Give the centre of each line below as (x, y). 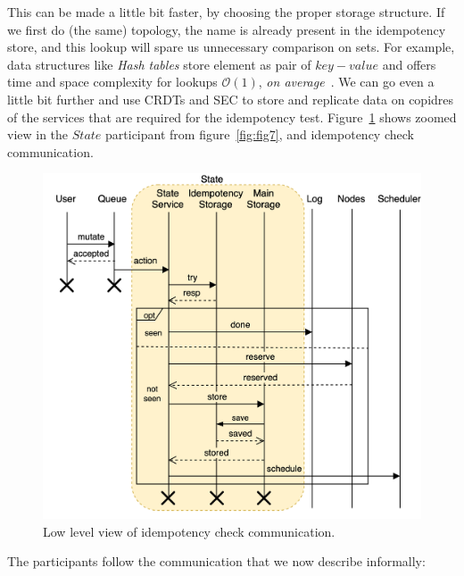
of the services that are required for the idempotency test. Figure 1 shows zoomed (232, 117)
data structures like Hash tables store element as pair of (159, 64)
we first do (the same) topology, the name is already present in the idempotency (227, 29)
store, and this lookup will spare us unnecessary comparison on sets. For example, (231, 47)
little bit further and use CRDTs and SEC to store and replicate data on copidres (231, 99)
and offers (409, 64)
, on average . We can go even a (346, 82)
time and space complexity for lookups (112, 82)
